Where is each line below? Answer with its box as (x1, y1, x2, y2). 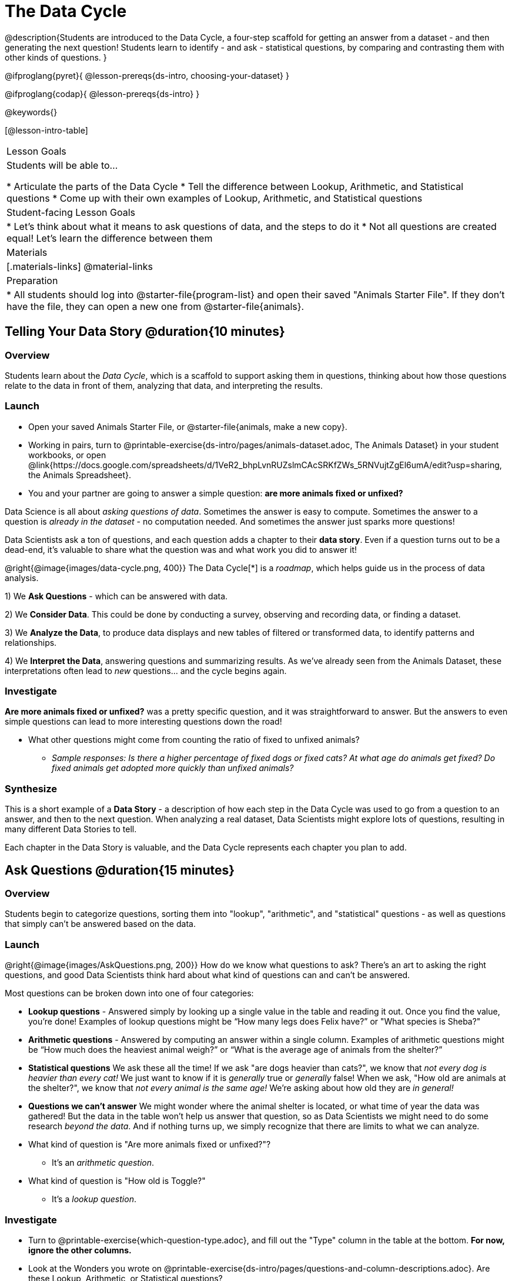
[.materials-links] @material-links (6, 260, 153, 272)
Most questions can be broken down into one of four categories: (5, 988, 254, 999)
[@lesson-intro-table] (5, 125, 88, 135)
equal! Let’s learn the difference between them (6, 232, 213, 244)
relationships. (5, 637, 57, 648)
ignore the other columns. (28, 1245, 132, 1255)
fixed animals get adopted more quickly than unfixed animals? (52, 763, 294, 773)
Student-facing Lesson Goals (6, 206, 136, 218)
